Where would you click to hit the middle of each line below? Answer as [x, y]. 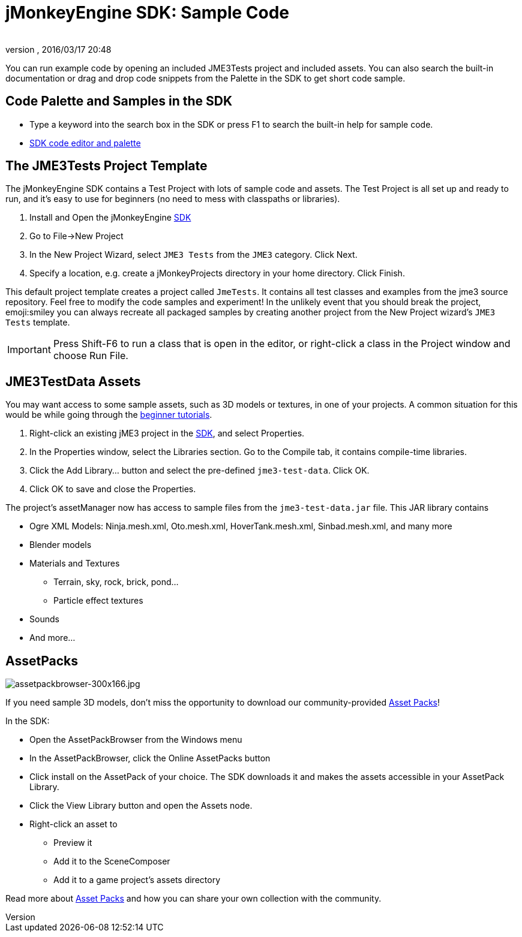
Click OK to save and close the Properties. [113, 489]
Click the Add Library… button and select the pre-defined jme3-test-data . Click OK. [199, 471]
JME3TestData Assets [73, 381]
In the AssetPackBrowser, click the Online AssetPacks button [150, 758]
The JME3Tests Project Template [106, 166]
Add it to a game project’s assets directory [137, 880]
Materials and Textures [75, 564]
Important [29, 350]
